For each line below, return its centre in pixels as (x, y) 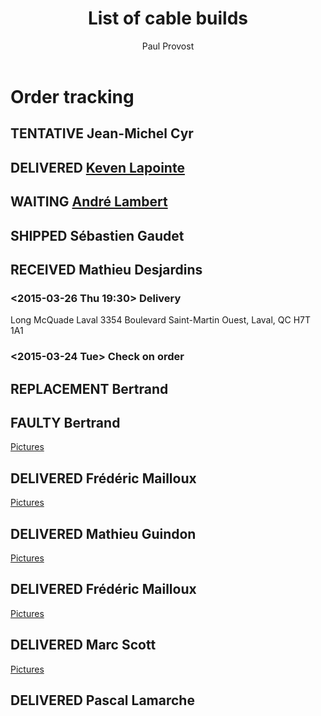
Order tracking (72, 96)
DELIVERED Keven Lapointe (97, 167)
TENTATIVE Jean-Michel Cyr (102, 133)
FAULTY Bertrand (65, 422)
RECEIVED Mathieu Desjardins (106, 269)
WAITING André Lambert (89, 202)
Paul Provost (168, 46)
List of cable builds (168, 18)
